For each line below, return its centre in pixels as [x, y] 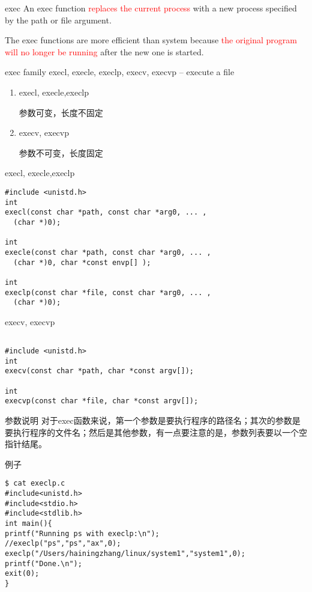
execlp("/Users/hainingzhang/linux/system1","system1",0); [125, 553]
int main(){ [28, 523]
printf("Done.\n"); [43, 563]
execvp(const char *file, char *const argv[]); [102, 401]
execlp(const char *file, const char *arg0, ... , [108, 292]
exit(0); [22, 574]
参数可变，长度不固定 [61, 112]
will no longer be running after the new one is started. [104, 51]
